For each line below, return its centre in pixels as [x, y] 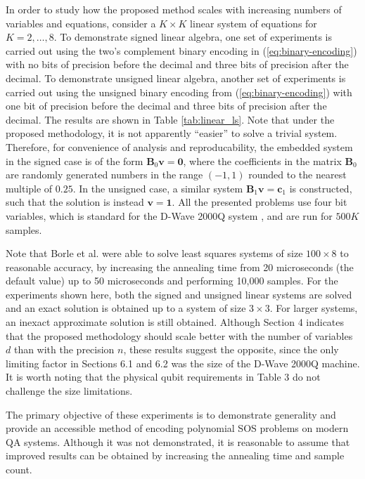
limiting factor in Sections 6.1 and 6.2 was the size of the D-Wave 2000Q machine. [183, 363]
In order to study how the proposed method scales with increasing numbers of [174, 9]
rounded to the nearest [297, 175]
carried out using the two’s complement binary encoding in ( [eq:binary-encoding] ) [181, 50]
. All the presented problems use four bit [260, 202]
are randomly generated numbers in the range [104, 175]
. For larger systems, [314, 308]
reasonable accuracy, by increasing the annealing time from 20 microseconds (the [180, 267]
